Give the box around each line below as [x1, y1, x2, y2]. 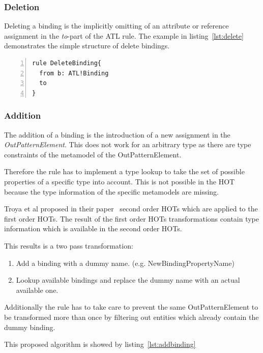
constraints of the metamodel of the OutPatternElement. [4, 149, 182, 159]
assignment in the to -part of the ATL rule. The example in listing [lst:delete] [4, 30, 244, 41]
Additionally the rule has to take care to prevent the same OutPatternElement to [4, 302, 258, 312]
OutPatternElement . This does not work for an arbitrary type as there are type [4, 139, 251, 150]
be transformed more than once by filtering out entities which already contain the [4, 311, 259, 322]
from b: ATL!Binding [39, 69, 109, 77]
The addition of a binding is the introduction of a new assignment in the [4, 129, 230, 140]
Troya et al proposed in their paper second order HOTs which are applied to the [4, 203, 258, 214]
